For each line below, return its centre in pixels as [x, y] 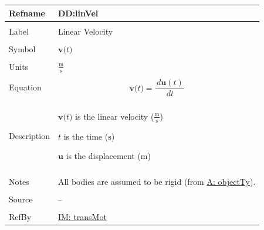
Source [21, 199]
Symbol [22, 48]
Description [29, 136]
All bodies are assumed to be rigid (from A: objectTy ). [157, 182]
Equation [25, 87]
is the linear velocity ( [115, 116]
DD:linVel [78, 13]
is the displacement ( [103, 156]
